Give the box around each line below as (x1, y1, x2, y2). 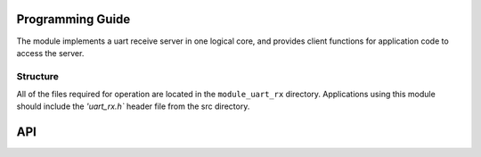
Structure (16, 70, 60, 82)
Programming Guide (16, 12, 131, 27)
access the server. (16, 47, 85, 58)
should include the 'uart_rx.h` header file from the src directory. (16, 101, 250, 112)
